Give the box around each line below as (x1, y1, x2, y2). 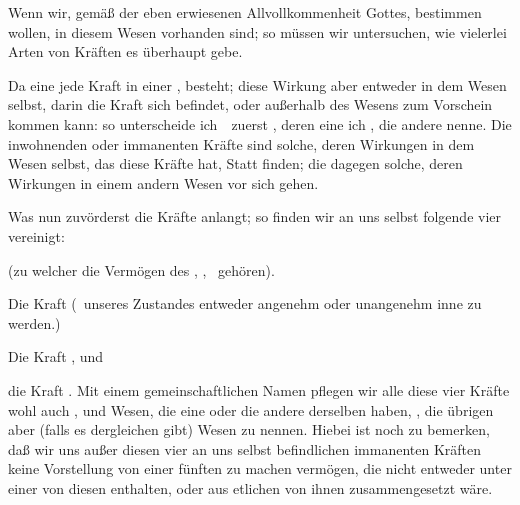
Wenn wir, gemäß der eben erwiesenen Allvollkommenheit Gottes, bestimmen (8, 2, 482, 22)
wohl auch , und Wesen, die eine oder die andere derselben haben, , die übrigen (8, 399, 494, 420)
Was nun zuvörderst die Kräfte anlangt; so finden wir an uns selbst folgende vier (8, 206, 502, 227)
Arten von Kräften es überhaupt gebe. (8, 41, 243, 62)
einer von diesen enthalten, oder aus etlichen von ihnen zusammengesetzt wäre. (8, 477, 493, 498)
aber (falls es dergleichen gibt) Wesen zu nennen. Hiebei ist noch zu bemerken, (8, 419, 490, 440)
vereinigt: (8, 225, 65, 246)
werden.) (8, 312, 61, 333)
